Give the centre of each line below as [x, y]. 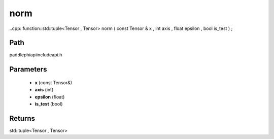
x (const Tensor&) [54, 82]
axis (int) [44, 90]
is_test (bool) [49, 104]
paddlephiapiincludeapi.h [36, 55]
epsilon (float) [50, 97]
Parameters [28, 69]
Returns [22, 118]
